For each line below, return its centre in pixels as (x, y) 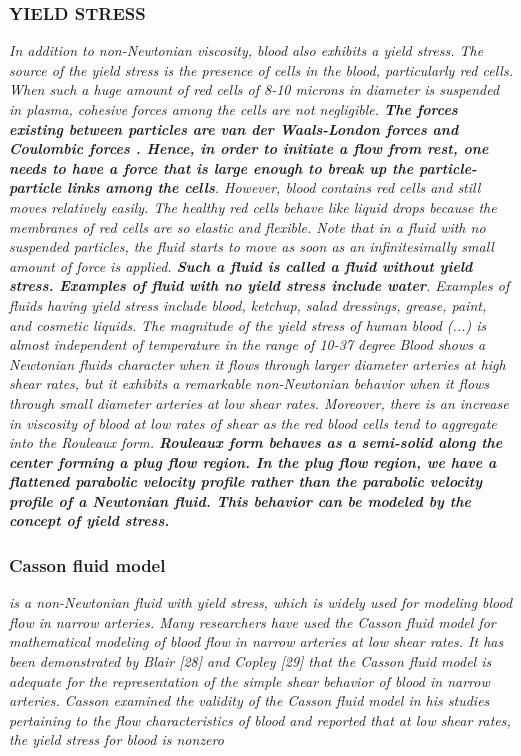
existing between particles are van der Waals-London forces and (234, 128)
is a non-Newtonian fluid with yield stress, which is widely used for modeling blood (261, 602)
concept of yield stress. (89, 520)
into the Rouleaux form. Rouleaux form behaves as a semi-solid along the (256, 442)
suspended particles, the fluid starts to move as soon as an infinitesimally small (251, 246)
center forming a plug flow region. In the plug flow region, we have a (253, 461)
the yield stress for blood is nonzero (116, 739)
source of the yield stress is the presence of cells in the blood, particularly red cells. (261, 69)
